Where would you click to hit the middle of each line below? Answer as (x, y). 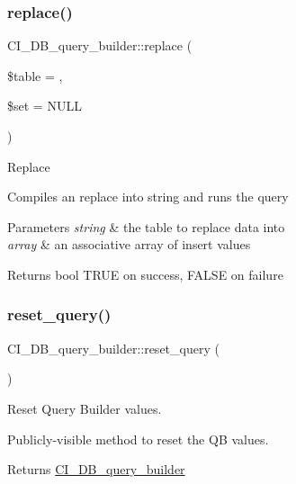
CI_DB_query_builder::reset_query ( (113, 348)
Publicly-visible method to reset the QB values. (138, 439)
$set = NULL (45, 106)
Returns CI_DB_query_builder (96, 469)
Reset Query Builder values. (85, 408)
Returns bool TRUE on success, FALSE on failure (145, 274)
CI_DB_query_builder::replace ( (100, 45)
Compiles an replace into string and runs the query (148, 197)
